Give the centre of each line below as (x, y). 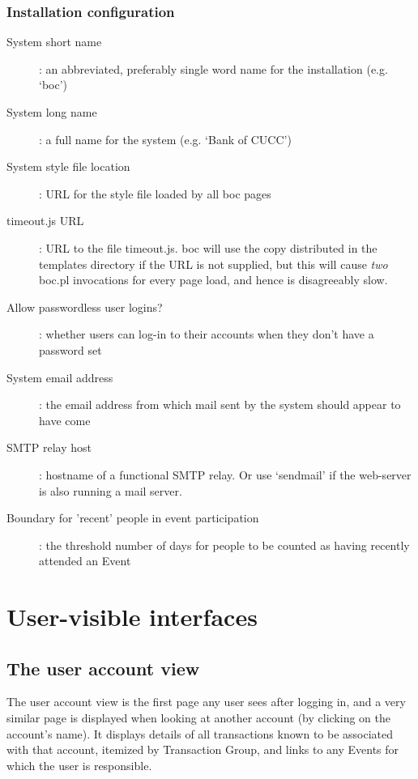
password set (70, 349)
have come (65, 420)
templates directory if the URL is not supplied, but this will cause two (213, 264)
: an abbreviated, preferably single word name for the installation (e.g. (213, 68)
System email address (60, 377)
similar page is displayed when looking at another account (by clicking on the (198, 718)
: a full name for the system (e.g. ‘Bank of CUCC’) (165, 139)
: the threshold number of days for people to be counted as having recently (224, 545)
